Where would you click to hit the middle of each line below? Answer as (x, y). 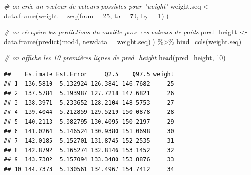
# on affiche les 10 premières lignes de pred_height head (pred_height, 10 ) (115, 57)
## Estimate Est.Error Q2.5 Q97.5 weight (89, 74)
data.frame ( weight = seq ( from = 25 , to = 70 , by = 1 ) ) (86, 15)
